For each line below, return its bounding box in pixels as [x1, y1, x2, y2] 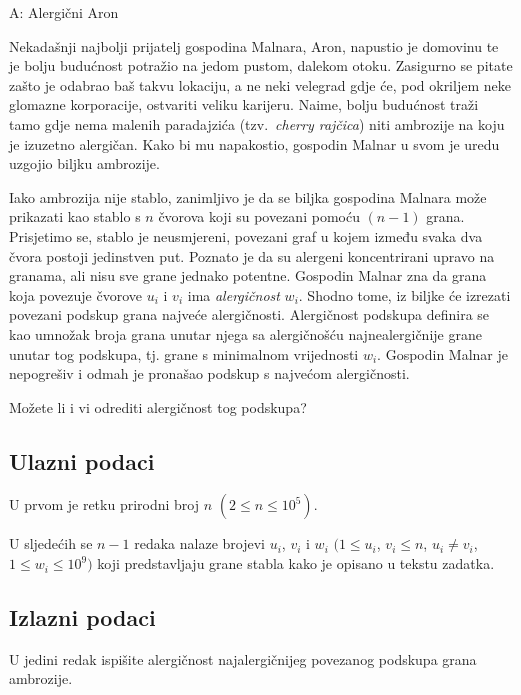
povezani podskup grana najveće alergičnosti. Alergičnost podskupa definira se [9, 304, 490, 325]
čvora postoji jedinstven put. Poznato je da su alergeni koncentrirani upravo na [9, 245, 495, 266]
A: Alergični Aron [9, 2, 119, 22]
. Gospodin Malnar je [377, 343, 509, 364]
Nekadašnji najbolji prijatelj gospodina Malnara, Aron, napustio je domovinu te [9, 35, 499, 56]
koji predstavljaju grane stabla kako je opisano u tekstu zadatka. [97, 553, 495, 574]
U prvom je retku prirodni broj [9, 494, 200, 515]
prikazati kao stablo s [9, 206, 141, 227]
